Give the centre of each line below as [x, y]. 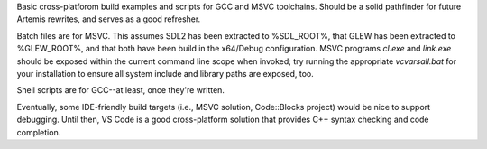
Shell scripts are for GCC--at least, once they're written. [121, 90]
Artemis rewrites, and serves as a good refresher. [109, 19]
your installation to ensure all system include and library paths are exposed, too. [165, 73]
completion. [39, 132]
